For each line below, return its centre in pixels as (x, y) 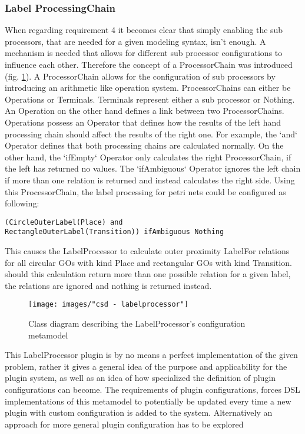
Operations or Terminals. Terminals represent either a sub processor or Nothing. (150, 99)
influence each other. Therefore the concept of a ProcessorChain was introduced (149, 64)
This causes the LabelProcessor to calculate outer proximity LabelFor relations (147, 251)
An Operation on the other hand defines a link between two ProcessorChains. (145, 111)
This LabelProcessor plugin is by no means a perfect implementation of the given (151, 355)
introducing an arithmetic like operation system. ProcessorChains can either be (148, 88)
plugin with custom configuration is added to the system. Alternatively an (139, 412)
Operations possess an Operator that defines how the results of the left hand (143, 122)
